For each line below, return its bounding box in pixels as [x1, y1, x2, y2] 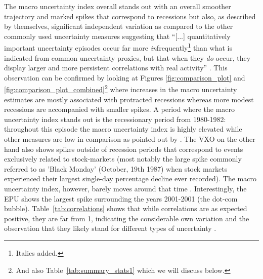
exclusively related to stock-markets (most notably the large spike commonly [4, 153, 242, 164]
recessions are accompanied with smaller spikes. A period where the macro [4, 104, 235, 114]
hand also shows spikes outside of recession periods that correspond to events [4, 143, 243, 154]
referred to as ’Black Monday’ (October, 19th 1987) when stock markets [4, 163, 228, 174]
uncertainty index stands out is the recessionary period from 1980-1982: [4, 113, 226, 124]
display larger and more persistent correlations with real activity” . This [4, 62, 228, 73]
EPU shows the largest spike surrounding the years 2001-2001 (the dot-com [4, 193, 238, 204]
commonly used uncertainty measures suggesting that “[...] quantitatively [4, 30, 231, 41]
